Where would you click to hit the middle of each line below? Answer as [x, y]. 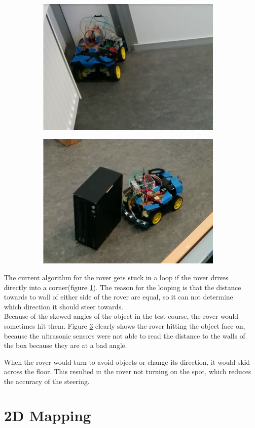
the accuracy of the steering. [47, 381]
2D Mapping [48, 415]
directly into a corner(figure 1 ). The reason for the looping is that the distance [123, 287]
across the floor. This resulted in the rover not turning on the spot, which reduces [127, 371]
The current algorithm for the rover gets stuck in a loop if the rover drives [116, 278]
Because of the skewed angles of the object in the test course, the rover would [121, 316]
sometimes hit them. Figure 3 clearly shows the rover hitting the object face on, [125, 326]
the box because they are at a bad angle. [66, 345]
